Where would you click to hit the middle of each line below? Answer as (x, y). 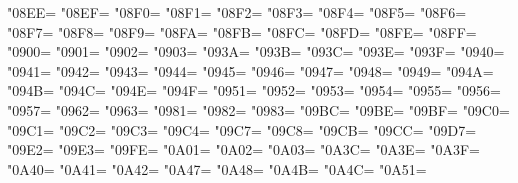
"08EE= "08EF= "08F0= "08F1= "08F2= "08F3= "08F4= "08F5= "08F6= (237, 12)
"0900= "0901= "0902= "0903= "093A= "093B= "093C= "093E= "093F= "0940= (256, 51)
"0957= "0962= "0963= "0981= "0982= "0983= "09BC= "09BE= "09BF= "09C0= (258, 109)
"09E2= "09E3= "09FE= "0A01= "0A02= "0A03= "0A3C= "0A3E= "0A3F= (243, 149)
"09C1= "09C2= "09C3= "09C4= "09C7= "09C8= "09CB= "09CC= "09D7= (242, 129)
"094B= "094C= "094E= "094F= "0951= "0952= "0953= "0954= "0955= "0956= (254, 90)
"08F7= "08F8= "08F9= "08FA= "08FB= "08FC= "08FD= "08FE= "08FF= (242, 31)
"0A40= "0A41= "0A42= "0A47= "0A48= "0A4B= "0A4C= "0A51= (217, 168)
